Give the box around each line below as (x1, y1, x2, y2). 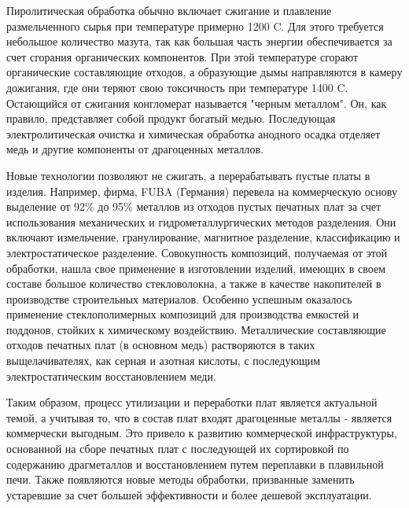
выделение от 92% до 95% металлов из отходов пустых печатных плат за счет (6, 198, 381, 215)
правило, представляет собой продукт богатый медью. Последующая (6, 110, 336, 127)
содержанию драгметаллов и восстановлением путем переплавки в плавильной (6, 455, 384, 472)
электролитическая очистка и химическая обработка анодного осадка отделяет (6, 125, 381, 142)
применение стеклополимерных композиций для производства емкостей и (6, 306, 359, 322)
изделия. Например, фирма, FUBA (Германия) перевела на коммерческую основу (6, 182, 397, 199)
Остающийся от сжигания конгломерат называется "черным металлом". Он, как (6, 94, 387, 111)
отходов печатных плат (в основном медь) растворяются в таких (6, 337, 315, 353)
